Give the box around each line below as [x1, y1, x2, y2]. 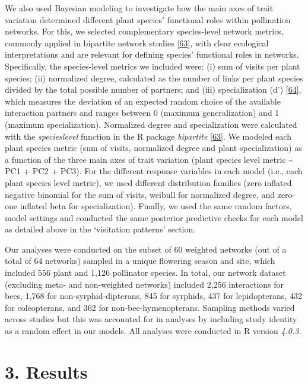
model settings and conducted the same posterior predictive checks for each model [5, 211, 303, 224]
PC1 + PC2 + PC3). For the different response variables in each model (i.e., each [5, 165, 303, 177]
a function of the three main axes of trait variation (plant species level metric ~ [5, 153, 294, 165]
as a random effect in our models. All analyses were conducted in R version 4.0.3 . [5, 325, 301, 337]
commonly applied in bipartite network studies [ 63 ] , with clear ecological [5, 36, 269, 49]
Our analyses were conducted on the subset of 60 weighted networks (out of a [5, 243, 287, 255]
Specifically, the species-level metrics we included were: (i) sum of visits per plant [5, 59, 300, 72]
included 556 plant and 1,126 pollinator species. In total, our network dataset [5, 266, 286, 279]
